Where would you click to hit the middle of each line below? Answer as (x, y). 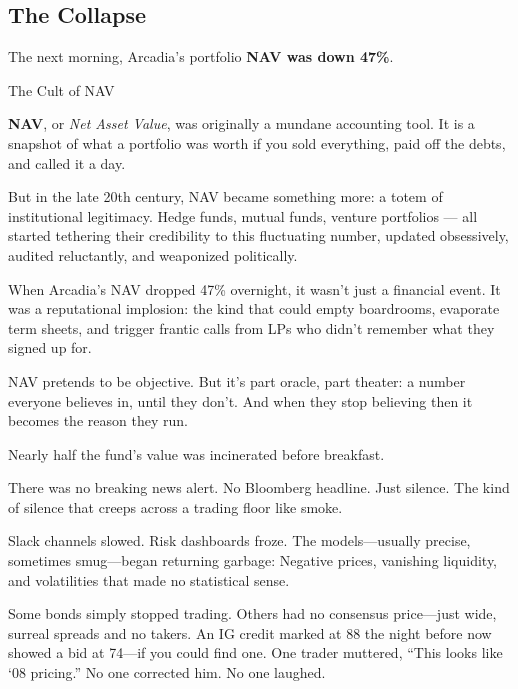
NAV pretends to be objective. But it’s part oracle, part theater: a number (237, 380)
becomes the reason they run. (98, 420)
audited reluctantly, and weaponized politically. (153, 254)
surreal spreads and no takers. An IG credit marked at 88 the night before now (250, 632)
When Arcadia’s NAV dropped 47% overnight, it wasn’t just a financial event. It (254, 288)
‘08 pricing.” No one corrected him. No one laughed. (167, 672)
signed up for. (50, 347)
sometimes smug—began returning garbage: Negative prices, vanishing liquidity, (253, 560)
